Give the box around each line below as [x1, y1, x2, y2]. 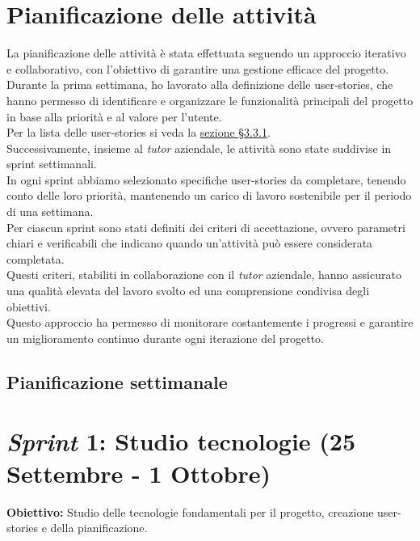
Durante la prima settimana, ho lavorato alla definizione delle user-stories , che [6, 76, 393, 93]
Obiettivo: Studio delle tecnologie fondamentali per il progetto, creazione [6, 503, 374, 520]
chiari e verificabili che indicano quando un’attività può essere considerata [6, 235, 373, 251]
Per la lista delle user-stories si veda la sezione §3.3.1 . [6, 124, 271, 141]
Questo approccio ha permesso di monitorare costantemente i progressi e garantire [6, 314, 414, 331]
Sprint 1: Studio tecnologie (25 [6, 425, 356, 459]
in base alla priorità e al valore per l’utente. [6, 108, 222, 125]
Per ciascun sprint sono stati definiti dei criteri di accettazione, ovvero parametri [6, 218, 405, 235]
